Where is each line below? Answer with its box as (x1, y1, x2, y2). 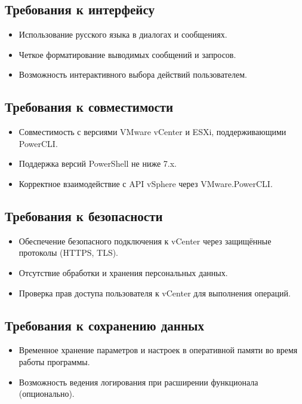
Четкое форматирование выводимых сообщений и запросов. (19, 48, 236, 60)
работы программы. (19, 355, 90, 368)
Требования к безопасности (5, 206, 163, 225)
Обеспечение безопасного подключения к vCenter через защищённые (19, 234, 272, 247)
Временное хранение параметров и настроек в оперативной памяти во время (19, 344, 298, 356)
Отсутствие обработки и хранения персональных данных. (19, 266, 228, 278)
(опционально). (19, 387, 75, 400)
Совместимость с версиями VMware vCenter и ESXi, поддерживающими (19, 126, 286, 138)
